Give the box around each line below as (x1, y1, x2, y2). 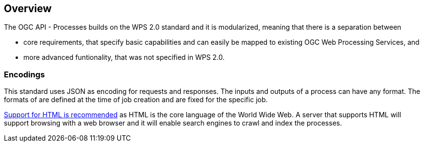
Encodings (4, 69, 45, 79)
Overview (4, 2, 52, 15)
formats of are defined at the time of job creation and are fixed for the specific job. (4, 95, 268, 104)
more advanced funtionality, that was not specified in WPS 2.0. (23, 53, 225, 62)
